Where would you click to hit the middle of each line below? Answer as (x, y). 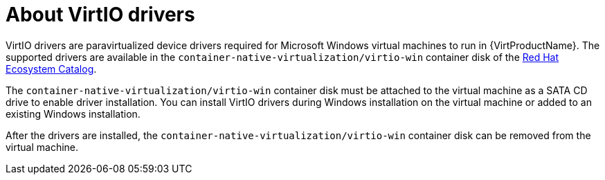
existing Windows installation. (73, 114)
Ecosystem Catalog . (51, 69)
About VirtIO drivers (100, 15)
